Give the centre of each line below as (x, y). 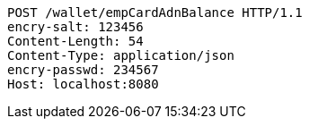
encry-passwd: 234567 (83, 70)
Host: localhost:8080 (83, 84)
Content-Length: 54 (75, 41)
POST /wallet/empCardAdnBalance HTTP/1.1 (155, 13)
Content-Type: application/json (121, 55)
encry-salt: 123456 (75, 27)
